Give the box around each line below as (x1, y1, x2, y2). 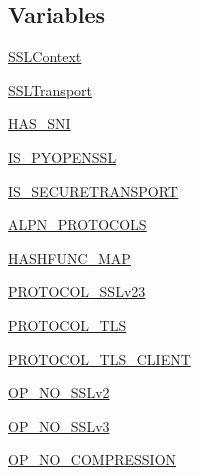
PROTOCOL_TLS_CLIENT (8, 348, 191, 369)
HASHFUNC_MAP (8, 247, 131, 268)
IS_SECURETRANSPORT (8, 180, 178, 201)
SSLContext (8, 46, 82, 67)
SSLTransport (8, 79, 92, 100)
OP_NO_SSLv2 (8, 382, 110, 403)
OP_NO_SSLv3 (8, 415, 110, 436)
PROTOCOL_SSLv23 (8, 281, 146, 302)
